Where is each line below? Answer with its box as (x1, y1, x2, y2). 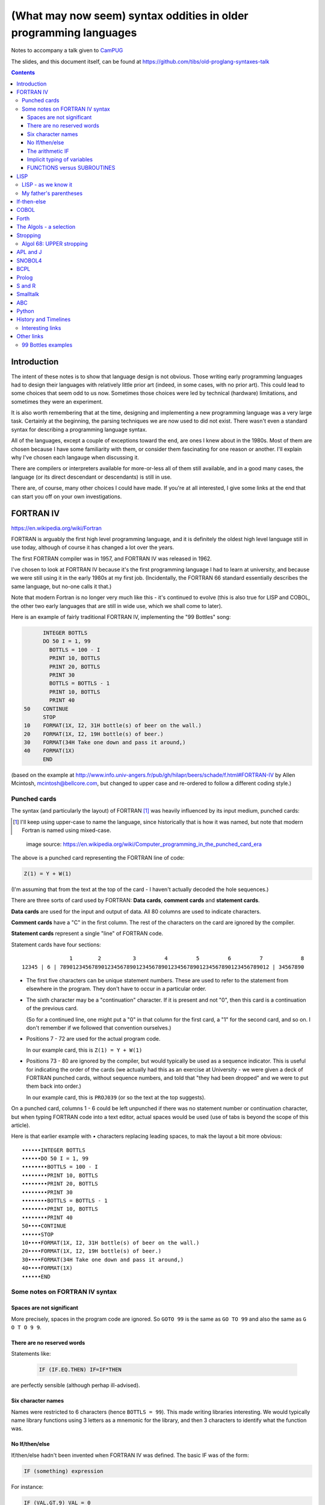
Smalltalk (16, 291, 39, 298)
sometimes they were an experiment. (11, 398, 104, 405)
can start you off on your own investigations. (11, 492, 122, 500)
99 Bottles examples (22, 341, 73, 349)
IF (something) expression (23, 1468, 104, 1474)
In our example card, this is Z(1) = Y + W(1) (26, 1046, 143, 1053)
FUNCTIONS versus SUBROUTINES (27, 164, 116, 172)
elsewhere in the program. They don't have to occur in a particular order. (26, 985, 207, 993)
